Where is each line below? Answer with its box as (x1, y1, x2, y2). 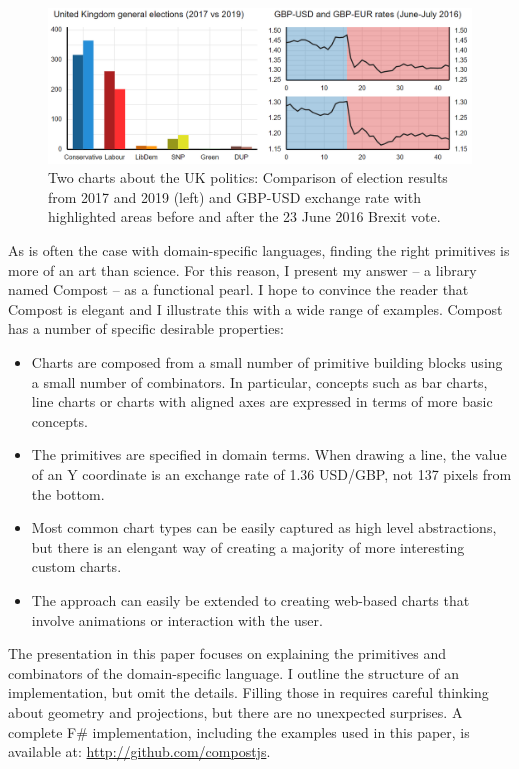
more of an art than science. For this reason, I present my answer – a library (8, 259, 477, 280)
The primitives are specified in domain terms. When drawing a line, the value (31, 444, 507, 465)
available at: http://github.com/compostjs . (8, 741, 271, 762)
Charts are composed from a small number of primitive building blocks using (31, 352, 503, 373)
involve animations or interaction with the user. (31, 609, 323, 630)
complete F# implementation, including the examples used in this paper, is (8, 721, 470, 742)
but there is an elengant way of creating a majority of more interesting (31, 536, 465, 557)
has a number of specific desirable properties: (8, 318, 284, 339)
